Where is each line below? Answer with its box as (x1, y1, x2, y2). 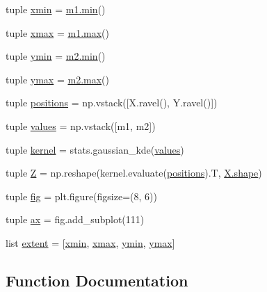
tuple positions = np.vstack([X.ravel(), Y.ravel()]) (6, 95, 218, 110)
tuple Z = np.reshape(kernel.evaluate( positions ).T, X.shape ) (6, 165, 262, 180)
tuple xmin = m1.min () (6, 2, 106, 16)
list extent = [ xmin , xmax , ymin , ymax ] (6, 235, 175, 250)
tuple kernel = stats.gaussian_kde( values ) (6, 142, 184, 156)
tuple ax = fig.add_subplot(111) (6, 212, 145, 227)
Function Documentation (6, 269, 188, 291)
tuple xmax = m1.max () (6, 25, 109, 40)
